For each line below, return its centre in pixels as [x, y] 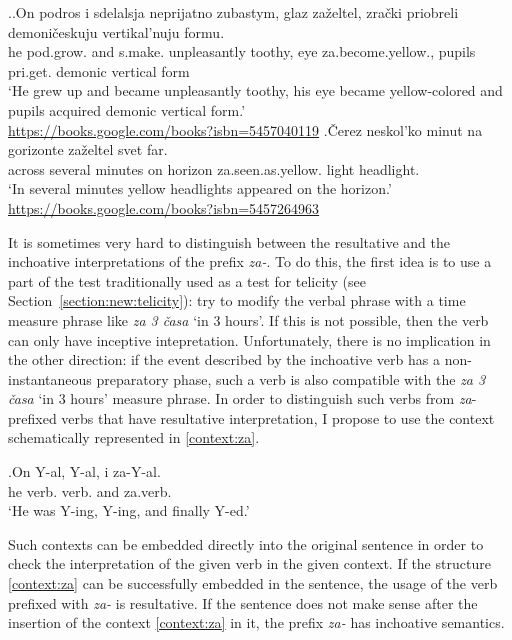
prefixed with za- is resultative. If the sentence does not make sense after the [243, 602]
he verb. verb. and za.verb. [90, 490]
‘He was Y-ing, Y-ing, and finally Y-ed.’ [129, 510]
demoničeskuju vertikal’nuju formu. [116, 31]
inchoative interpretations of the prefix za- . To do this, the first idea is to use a [250, 261]
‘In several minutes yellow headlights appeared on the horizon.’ [200, 188]
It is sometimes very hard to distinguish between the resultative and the [229, 241]
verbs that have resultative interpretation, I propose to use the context [278, 417]
